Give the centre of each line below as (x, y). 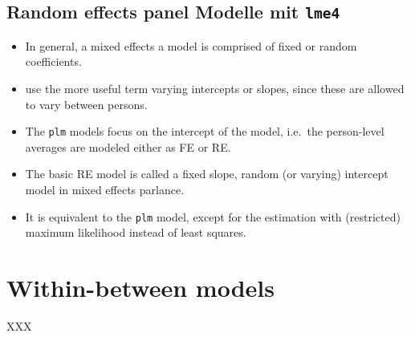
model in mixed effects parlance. (105, 189)
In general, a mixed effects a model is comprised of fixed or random (191, 45)
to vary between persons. (86, 104)
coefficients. (53, 61)
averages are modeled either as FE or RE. (128, 146)
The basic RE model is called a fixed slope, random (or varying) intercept (207, 174)
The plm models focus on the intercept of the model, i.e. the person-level (205, 131)
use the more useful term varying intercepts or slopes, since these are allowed (215, 88)
